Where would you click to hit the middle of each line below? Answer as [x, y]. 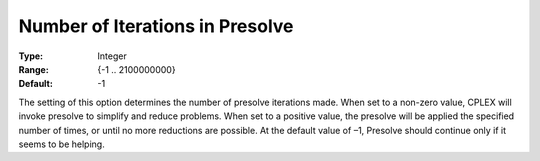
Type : [31, 56]
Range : [33, 69]
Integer [112, 56]
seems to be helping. [61, 144]
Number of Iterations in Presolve [156, 26]
